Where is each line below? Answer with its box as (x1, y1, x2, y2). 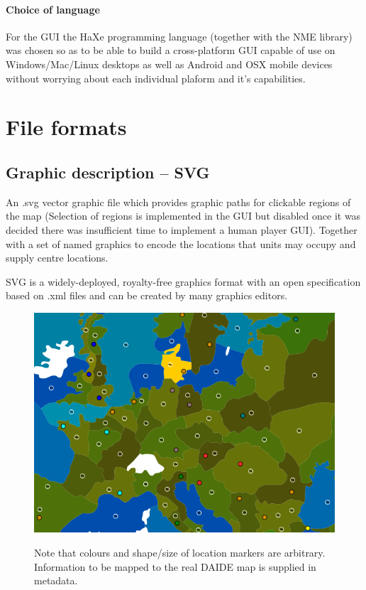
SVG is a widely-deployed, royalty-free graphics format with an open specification (6, 274, 361, 289)
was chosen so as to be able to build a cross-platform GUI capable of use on (6, 43, 335, 58)
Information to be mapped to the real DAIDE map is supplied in (34, 559, 316, 574)
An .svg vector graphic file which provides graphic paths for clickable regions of (6, 194, 351, 209)
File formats (6, 112, 127, 141)
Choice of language (6, 1, 100, 16)
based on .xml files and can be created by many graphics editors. (6, 288, 288, 303)
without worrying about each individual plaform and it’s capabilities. (6, 70, 306, 85)
